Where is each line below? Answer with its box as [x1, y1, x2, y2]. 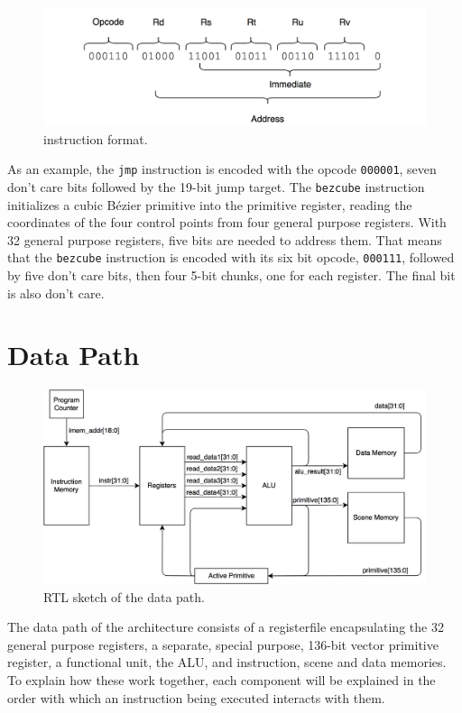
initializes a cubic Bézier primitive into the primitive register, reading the [7, 195, 412, 214]
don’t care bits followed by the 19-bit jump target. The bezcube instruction [7, 177, 425, 196]
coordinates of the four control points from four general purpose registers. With [7, 213, 447, 232]
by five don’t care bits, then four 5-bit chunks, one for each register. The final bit [7, 266, 456, 285]
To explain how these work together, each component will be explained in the [7, 671, 436, 690]
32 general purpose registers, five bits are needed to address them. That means [7, 230, 442, 249]
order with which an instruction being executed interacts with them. [7, 688, 385, 707]
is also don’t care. [7, 283, 105, 302]
